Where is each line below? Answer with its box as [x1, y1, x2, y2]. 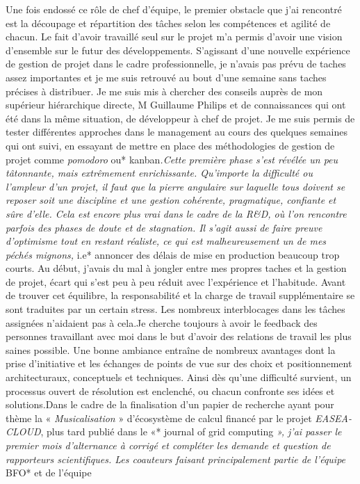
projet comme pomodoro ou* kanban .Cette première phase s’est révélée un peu [6, 152, 338, 166]
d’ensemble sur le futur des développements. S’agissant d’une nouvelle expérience [6, 42, 350, 57]
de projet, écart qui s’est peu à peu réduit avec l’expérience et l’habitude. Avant [6, 274, 346, 289]
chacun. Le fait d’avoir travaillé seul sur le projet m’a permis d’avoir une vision [6, 29, 343, 44]
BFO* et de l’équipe [6, 465, 92, 480]
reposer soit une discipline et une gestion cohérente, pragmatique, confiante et [6, 193, 336, 207]
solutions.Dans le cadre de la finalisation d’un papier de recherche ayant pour [6, 397, 334, 412]
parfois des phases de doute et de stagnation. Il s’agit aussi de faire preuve [6, 220, 322, 234]
